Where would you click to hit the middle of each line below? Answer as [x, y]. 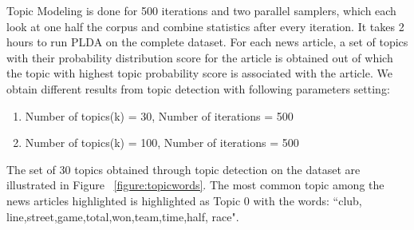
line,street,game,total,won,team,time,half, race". [123, 216]
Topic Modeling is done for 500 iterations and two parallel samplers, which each [201, 10]
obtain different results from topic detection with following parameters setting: [198, 88]
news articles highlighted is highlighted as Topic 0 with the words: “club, [184, 200]
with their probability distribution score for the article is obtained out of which [200, 57]
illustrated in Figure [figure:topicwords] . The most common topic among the [195, 185]
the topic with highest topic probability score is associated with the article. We [199, 73]
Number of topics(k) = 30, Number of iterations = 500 [159, 115]
